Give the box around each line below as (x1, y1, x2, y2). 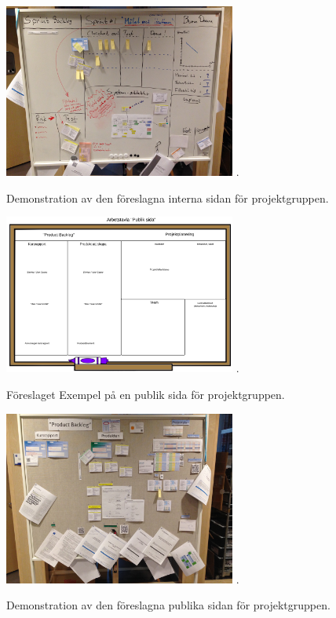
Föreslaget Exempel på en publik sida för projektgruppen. (6, 386, 285, 403)
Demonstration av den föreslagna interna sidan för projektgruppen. (6, 189, 329, 206)
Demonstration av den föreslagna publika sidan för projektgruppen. (6, 597, 331, 613)
